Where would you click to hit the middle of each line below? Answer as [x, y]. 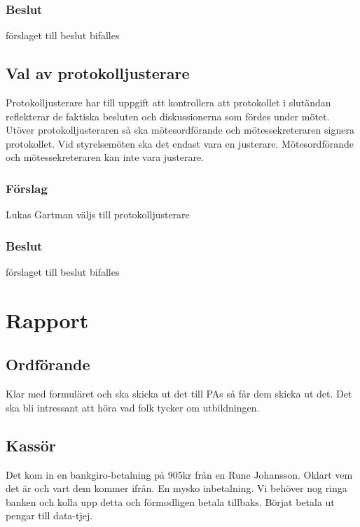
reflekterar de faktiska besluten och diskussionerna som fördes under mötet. [168, 116]
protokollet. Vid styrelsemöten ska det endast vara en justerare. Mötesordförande [180, 143]
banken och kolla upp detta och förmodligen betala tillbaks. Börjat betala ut [170, 501]
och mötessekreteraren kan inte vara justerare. [105, 157]
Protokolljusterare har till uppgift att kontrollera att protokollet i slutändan [168, 103]
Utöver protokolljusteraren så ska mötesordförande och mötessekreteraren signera [180, 130]
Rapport [47, 319]
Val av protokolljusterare [98, 73]
